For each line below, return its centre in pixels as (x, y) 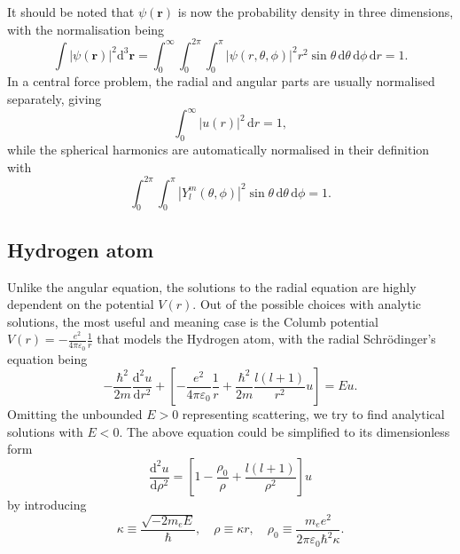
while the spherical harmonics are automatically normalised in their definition (218, 149)
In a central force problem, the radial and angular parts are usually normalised (221, 81)
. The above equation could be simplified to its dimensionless (285, 431)
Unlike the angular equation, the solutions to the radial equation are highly (212, 286)
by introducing (47, 505)
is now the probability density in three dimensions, (316, 12)
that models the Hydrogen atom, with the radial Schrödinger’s (266, 339)
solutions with (45, 431)
